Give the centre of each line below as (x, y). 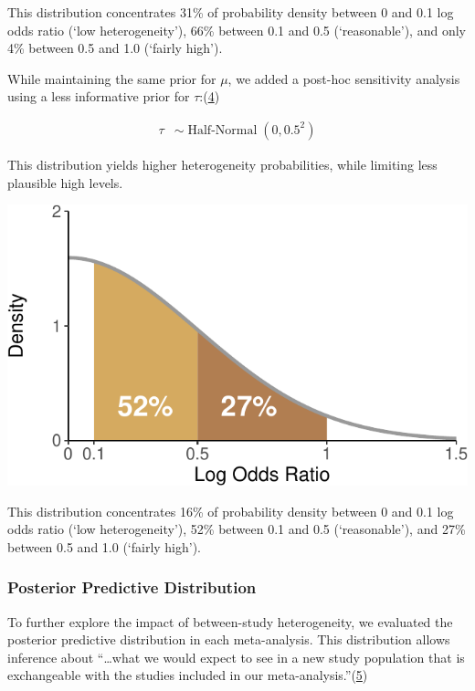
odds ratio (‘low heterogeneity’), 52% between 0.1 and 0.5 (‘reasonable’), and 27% (237, 529)
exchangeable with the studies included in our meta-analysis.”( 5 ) (188, 675)
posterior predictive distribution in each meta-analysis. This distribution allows (229, 639)
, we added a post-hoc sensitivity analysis (344, 78)
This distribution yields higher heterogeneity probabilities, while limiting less (222, 164)
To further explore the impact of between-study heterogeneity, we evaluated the (230, 621)
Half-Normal (222, 130)
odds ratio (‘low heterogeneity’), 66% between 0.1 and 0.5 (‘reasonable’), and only (237, 30)
